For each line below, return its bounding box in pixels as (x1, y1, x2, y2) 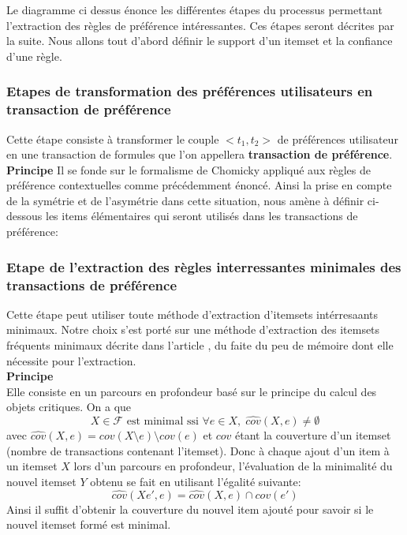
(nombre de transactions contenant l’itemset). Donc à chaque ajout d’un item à (6, 442, 390, 458)
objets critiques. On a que (6, 398, 132, 415)
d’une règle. (6, 47, 62, 64)
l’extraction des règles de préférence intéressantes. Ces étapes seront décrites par (6, 17, 394, 33)
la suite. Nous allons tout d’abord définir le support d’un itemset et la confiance (6, 32, 393, 49)
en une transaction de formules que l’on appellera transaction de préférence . (6, 146, 393, 163)
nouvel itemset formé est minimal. (6, 516, 171, 533)
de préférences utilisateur (277, 130, 398, 147)
